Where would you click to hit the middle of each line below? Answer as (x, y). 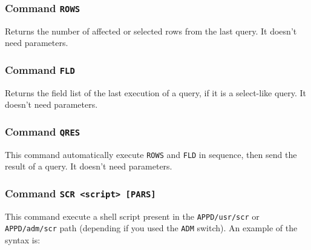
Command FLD (40, 69)
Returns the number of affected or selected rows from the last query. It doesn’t (151, 31)
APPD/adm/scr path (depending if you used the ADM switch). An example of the (151, 228)
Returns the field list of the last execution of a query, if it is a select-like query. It (156, 92)
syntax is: (23, 240)
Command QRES (43, 131)
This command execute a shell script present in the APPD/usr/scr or (132, 216)
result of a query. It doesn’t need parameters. (89, 166)
